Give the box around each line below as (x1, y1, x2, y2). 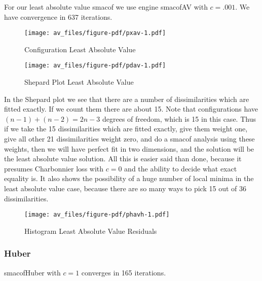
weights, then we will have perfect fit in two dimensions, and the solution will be (4, 143, 254, 154)
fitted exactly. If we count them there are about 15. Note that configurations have (4, 103, 258, 114)
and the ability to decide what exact (124, 163, 237, 173)
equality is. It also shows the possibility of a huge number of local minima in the (4, 173, 254, 184)
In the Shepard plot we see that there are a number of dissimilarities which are (4, 93, 249, 104)
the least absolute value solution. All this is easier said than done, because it (4, 153, 242, 164)
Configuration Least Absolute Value (24, 44, 136, 54)
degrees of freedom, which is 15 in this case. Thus (102, 113, 256, 124)
